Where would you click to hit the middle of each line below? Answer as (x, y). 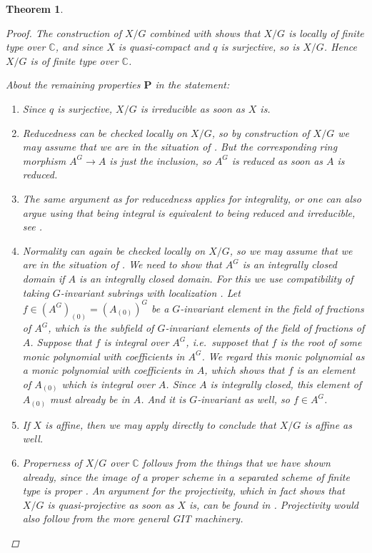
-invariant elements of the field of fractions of (265, 328)
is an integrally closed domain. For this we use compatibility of (216, 278)
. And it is (164, 399)
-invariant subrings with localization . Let (150, 292)
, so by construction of (261, 132)
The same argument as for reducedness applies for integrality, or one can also (192, 198)
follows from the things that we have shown (236, 463)
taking (36, 292)
